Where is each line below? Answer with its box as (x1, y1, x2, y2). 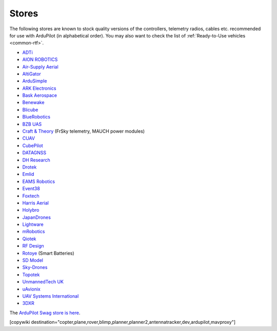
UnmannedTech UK (22, 279, 64, 285)
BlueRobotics (22, 114, 51, 120)
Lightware (22, 221, 44, 227)
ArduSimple (22, 78, 47, 84)
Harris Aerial (22, 200, 49, 206)
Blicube (22, 107, 38, 113)
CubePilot (22, 142, 43, 149)
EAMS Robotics (22, 178, 55, 184)
